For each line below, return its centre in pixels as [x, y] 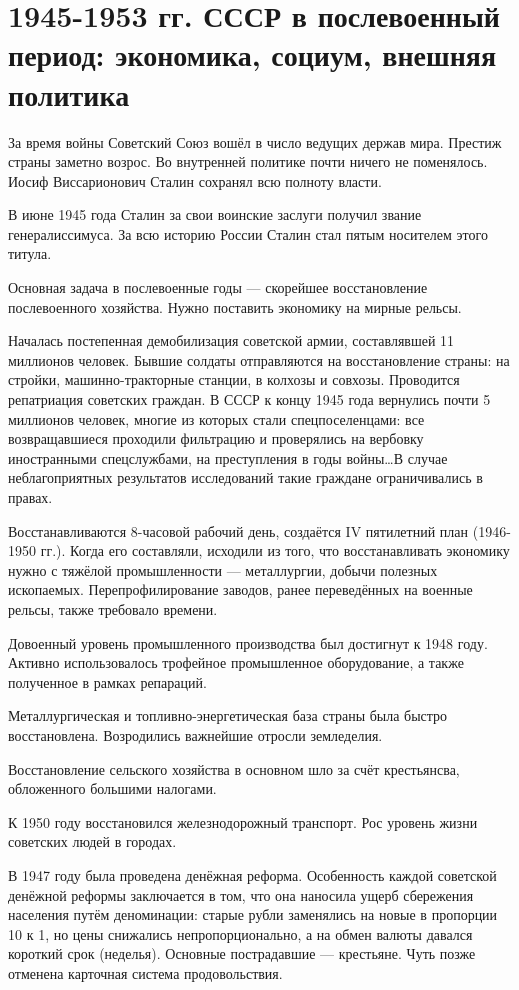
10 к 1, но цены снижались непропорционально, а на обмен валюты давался [240, 933]
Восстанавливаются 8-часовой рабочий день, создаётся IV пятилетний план [238, 530]
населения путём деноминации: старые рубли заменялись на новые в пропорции [253, 914]
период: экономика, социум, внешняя [252, 54]
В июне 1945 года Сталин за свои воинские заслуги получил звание [215, 214]
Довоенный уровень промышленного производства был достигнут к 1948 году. [248, 642]
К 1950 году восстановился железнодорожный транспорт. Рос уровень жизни [243, 821]
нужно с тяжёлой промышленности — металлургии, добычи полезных [223, 569]
